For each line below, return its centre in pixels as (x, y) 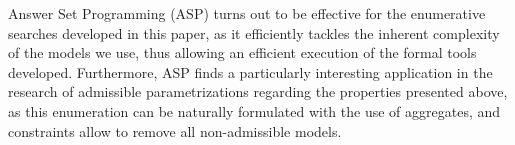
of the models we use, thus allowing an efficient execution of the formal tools (242, 52)
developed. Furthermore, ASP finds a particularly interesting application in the (250, 71)
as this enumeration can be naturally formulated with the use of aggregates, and (254, 110)
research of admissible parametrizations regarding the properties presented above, (258, 91)
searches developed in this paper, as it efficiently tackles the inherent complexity (254, 32)
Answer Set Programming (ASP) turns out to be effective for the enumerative (247, 13)
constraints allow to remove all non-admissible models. (175, 130)
